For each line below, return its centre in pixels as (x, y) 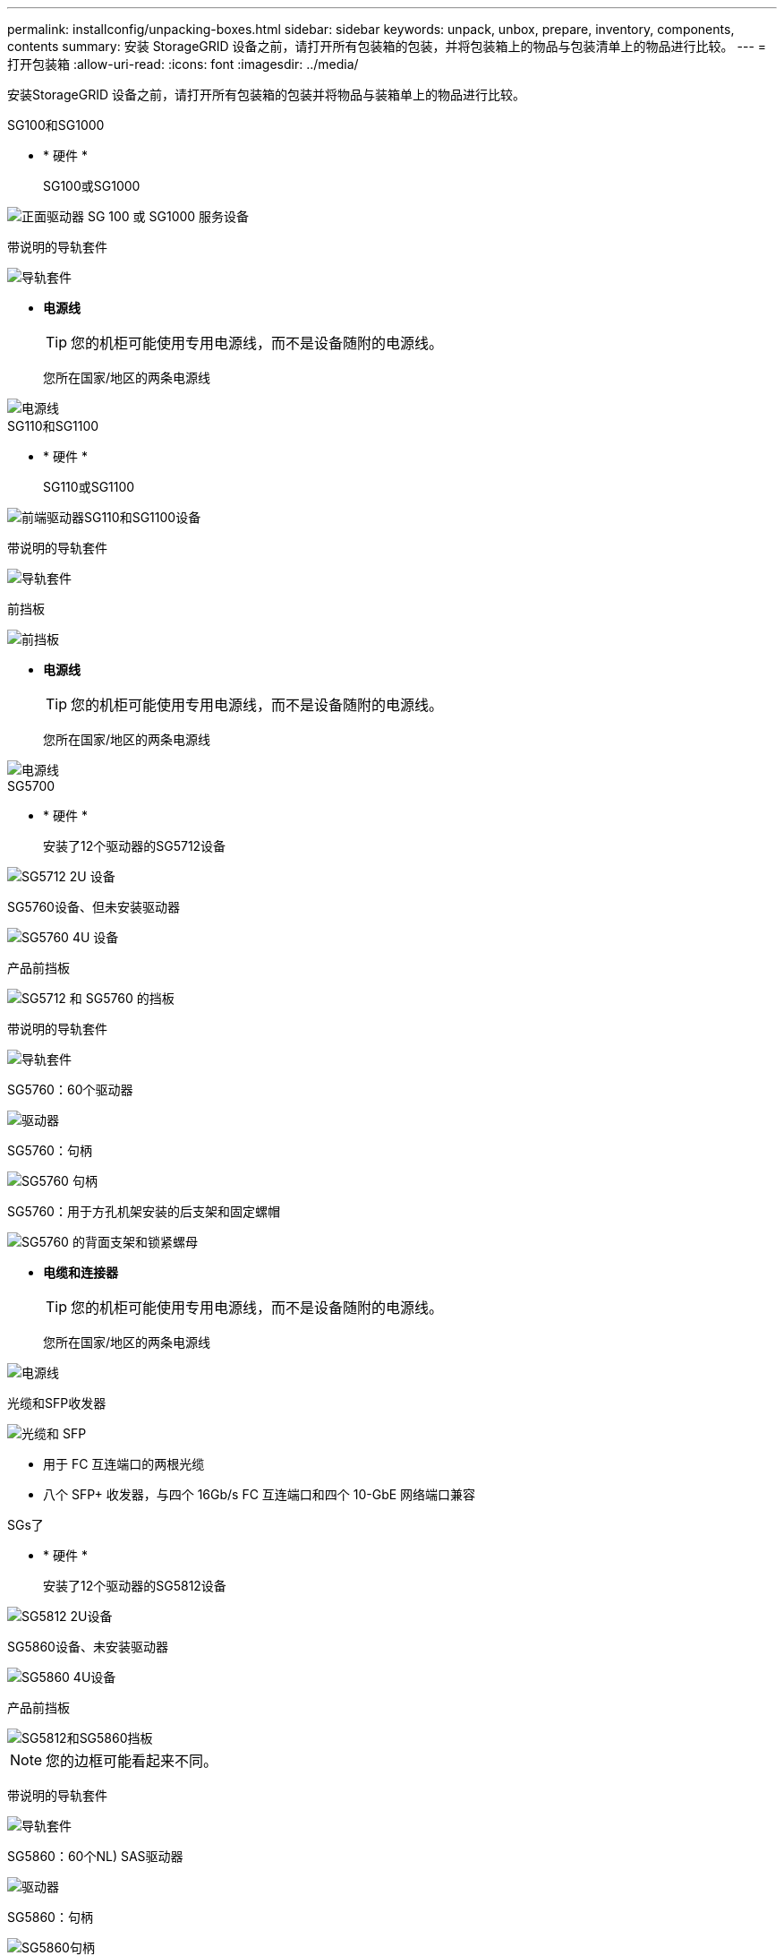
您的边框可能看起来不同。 (132, 1761)
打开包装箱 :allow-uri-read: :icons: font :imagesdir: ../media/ (183, 64)
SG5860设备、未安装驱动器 (88, 1647)
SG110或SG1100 (89, 487)
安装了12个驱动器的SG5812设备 (135, 1586)
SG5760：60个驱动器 (70, 1090)
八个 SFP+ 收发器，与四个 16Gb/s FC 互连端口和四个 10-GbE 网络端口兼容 (260, 1494)
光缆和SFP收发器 (57, 1403)
